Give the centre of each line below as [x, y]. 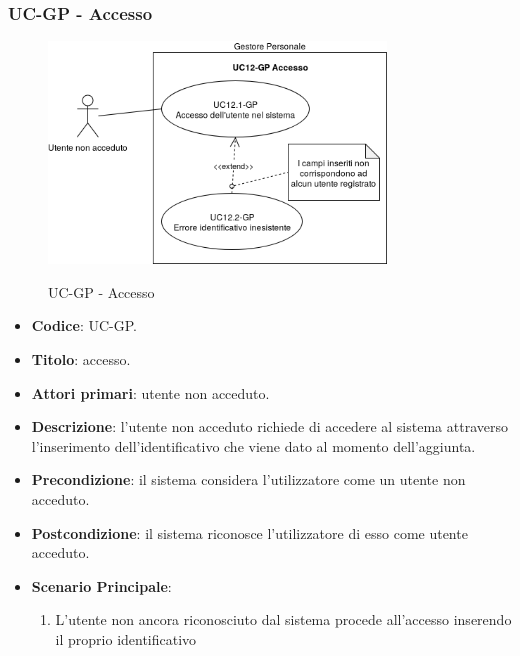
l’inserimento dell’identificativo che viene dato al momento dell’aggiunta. [253, 445]
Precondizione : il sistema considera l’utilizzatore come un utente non [248, 479]
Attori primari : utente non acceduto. [150, 392]
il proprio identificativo [126, 639]
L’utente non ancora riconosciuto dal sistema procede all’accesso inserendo [283, 619]
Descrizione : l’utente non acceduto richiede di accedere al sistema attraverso [269, 426]
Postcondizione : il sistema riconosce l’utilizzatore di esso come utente [249, 532]
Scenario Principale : [101, 585]
